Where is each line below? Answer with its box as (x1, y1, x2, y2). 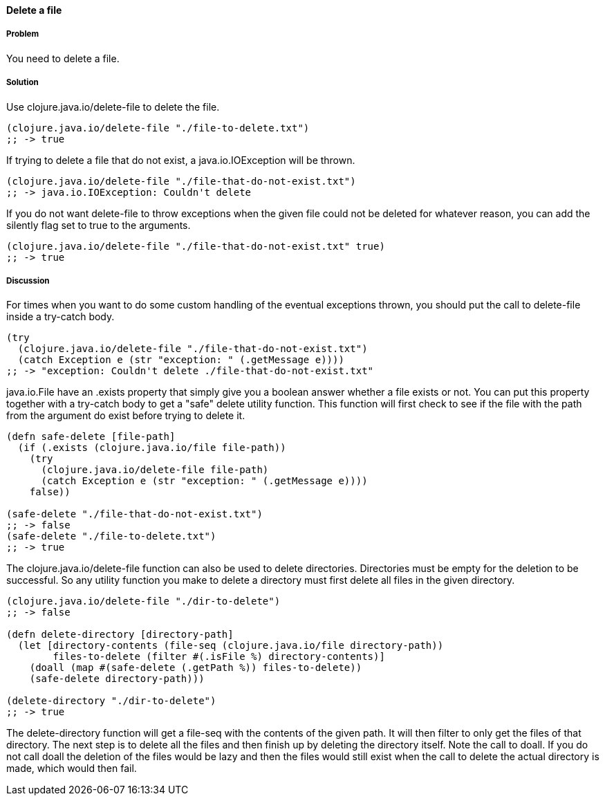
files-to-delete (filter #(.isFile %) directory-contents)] (53, 651, 385, 663)
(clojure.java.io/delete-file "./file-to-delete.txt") (6, 122, 310, 133)
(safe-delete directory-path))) (29, 673, 205, 685)
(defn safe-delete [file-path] (6, 431, 176, 443)
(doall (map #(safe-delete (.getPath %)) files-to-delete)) (29, 662, 362, 674)
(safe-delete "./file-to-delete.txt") (6, 531, 216, 542)
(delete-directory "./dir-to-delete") (6, 695, 216, 707)
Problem (6, 29, 39, 39)
